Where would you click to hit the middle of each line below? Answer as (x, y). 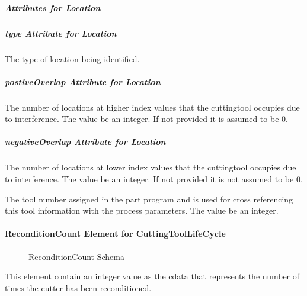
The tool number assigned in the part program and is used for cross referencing (149, 199)
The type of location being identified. (72, 58)
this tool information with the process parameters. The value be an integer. (142, 210)
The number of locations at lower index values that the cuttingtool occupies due (151, 167)
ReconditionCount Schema (76, 256)
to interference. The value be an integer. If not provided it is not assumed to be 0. (154, 179)
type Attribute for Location (61, 33)
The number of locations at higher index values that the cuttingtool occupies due (152, 107)
